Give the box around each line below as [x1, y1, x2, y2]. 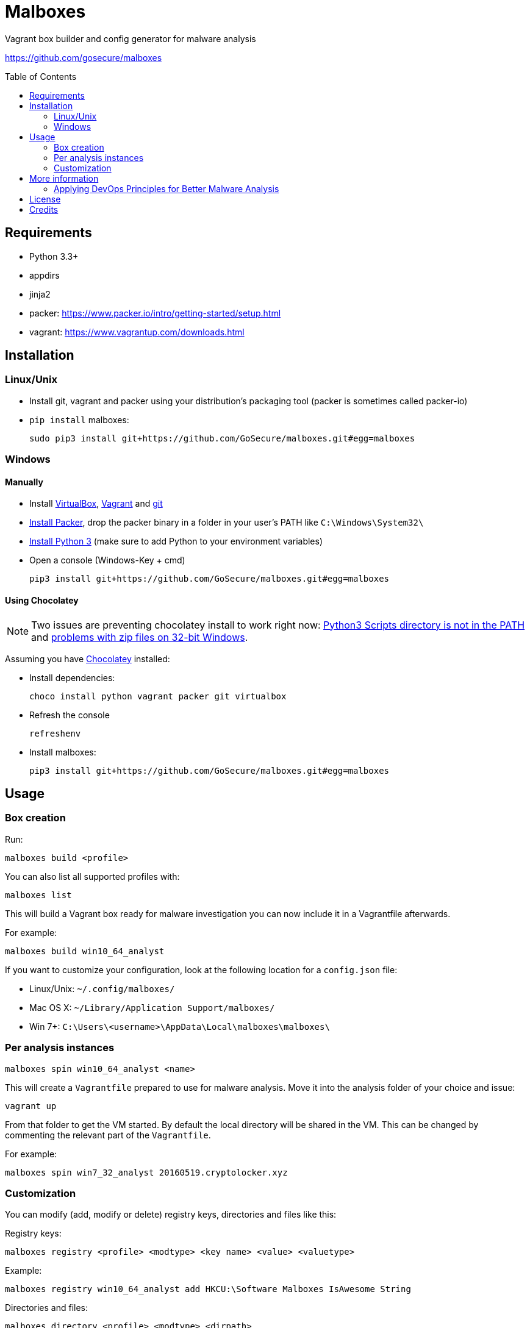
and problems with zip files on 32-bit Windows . [31, 630, 248, 643]
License [29, 193, 61, 204]
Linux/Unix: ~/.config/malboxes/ [29, 983, 175, 994]
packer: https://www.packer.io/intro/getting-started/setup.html [29, 307, 281, 318]
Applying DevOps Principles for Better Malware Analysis [54, 183, 279, 194]
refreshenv [29, 728, 81, 738]
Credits [29, 204, 59, 215]
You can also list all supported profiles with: [5, 871, 180, 882]
